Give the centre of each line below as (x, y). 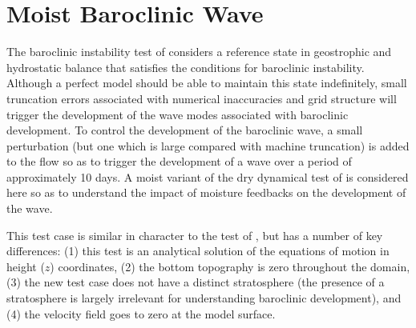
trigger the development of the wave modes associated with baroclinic (178, 114)
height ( (26, 266)
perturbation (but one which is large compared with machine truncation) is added (208, 145)
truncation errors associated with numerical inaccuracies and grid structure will (202, 98)
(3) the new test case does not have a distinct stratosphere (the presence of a (196, 282)
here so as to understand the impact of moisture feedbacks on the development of (206, 192)
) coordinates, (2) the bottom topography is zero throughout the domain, (230, 266)
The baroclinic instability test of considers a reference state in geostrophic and (199, 52)
